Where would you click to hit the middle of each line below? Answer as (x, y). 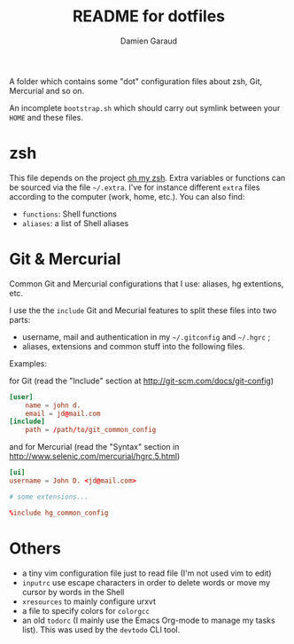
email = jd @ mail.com (63, 413)
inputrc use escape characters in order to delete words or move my (146, 582)
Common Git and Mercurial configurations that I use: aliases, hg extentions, (147, 283)
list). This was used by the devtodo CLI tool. (101, 629)
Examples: (28, 363)
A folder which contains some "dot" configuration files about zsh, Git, (136, 81)
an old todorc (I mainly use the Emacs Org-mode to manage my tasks (149, 620)
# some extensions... (49, 497)
